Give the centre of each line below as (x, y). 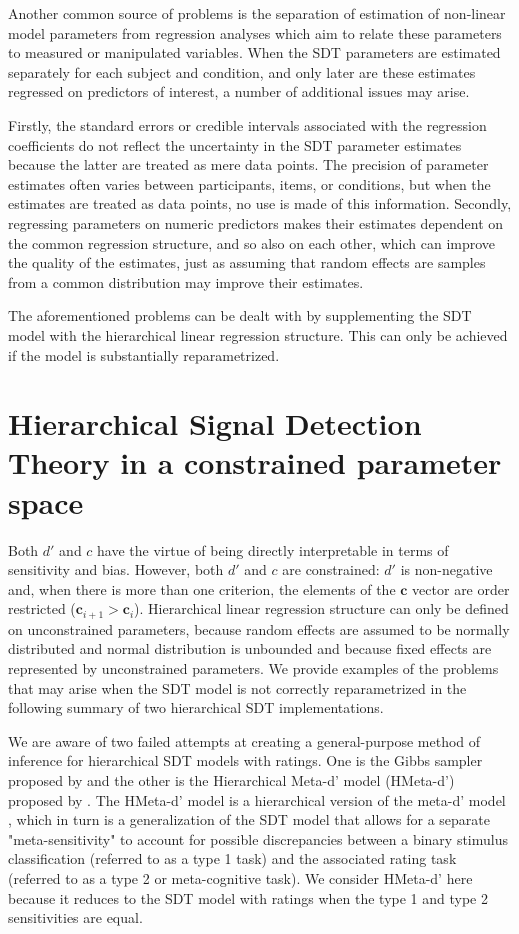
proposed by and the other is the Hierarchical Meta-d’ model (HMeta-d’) (231, 779)
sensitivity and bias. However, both (116, 569)
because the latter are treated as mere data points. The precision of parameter (248, 164)
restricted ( (42, 608)
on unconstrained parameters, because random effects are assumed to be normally (259, 628)
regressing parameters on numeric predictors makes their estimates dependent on (256, 222)
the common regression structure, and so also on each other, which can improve (252, 242)
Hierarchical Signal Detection (215, 423)
